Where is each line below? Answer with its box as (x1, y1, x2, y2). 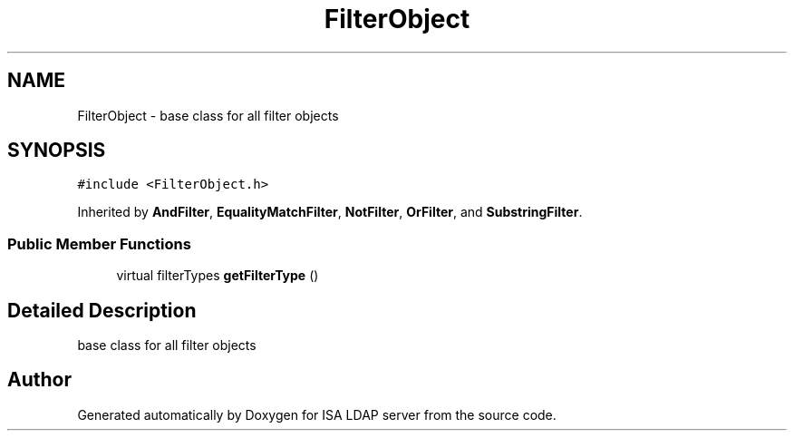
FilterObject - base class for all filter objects (77, 107, 339, 123)
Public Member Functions (7, 234, 191, 253)
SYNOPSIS (7, 139, 106, 162)
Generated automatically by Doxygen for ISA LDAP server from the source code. (77, 406, 557, 423)
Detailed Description (7, 298, 197, 322)
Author (7, 368, 72, 392)
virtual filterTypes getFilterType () (116, 268, 319, 284)
